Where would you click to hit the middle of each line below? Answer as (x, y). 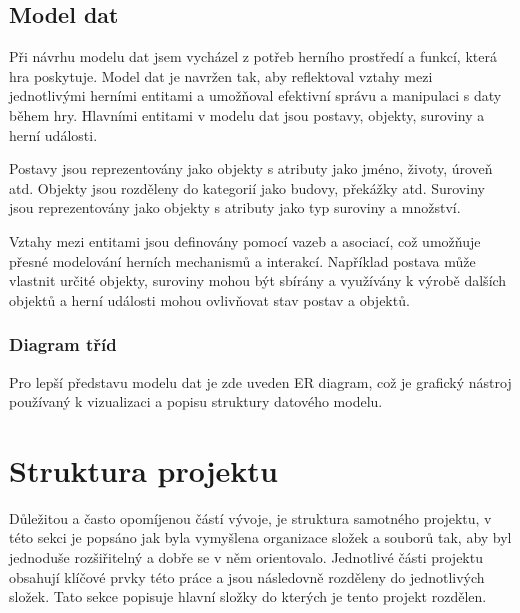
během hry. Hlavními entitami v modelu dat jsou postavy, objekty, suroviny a (247, 114)
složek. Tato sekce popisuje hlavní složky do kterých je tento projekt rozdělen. (248, 596)
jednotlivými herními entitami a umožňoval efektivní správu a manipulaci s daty (255, 95)
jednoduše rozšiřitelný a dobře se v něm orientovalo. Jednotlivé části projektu (246, 557)
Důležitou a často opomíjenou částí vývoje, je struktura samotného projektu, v (250, 517)
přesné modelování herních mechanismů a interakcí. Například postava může (242, 260)
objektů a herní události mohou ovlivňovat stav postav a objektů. (209, 299)
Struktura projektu (143, 469)
